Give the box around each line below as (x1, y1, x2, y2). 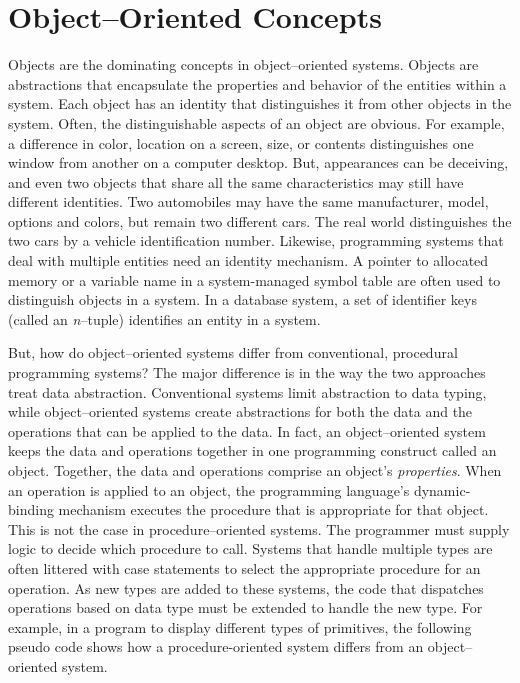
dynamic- (413, 479, 471, 500)
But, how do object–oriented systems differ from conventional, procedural (8, 342, 458, 363)
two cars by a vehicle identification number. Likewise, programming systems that (8, 230, 504, 251)
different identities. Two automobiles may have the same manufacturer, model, (8, 191, 489, 212)
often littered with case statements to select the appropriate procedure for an (8, 557, 481, 578)
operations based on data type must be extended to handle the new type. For (8, 597, 483, 618)
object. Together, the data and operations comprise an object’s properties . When (8, 460, 502, 480)
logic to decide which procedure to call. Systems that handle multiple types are (8, 538, 493, 559)
